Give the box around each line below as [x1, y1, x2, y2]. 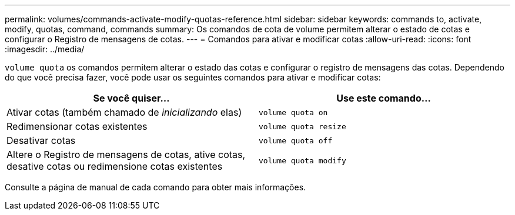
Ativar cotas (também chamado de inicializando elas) [6, 106, 242, 118]
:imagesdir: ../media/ [5, 44, 85, 54]
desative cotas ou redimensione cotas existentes [6, 160, 223, 172]
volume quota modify [259, 156, 346, 165]
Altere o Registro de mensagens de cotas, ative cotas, [6, 149, 246, 160]
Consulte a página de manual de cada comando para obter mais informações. [5, 182, 306, 192]
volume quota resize [259, 122, 346, 131]
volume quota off [259, 136, 333, 145]
